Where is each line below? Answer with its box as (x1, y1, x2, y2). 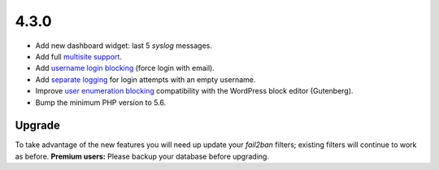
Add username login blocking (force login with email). (35, 63, 215, 73)
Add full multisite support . (35, 51, 122, 61)
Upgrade (15, 119, 61, 133)
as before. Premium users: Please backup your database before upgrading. (15, 151, 270, 161)
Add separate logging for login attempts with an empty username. (35, 74, 256, 85)
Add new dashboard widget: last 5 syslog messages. (35, 41, 213, 50)
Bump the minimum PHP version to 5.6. (35, 98, 167, 107)
